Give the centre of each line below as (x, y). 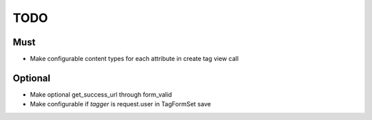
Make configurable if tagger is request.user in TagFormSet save (121, 104)
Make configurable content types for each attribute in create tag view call (134, 59)
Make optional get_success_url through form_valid (101, 94)
